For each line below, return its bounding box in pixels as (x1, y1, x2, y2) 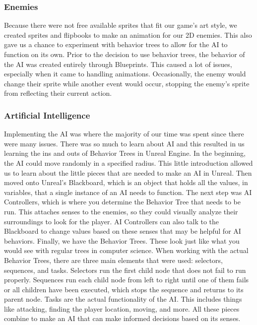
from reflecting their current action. (4, 88, 112, 98)
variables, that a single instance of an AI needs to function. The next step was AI (4, 187, 252, 197)
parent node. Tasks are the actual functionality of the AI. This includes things (4, 294, 242, 304)
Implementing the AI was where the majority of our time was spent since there (4, 129, 244, 139)
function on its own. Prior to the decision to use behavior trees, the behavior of (4, 49, 245, 59)
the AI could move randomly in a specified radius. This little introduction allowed (4, 157, 253, 168)
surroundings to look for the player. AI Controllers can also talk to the (4, 216, 219, 226)
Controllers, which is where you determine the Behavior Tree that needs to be (4, 196, 241, 207)
